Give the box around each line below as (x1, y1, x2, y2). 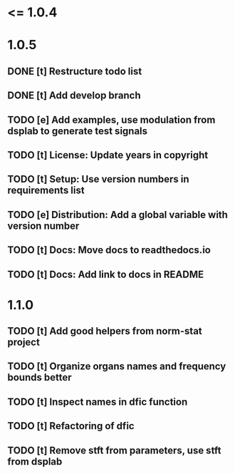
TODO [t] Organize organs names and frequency (7, 361, 226, 373)
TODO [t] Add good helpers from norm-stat (7, 325, 203, 337)
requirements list (7, 185, 85, 197)
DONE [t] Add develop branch (7, 90, 141, 102)
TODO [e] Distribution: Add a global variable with (7, 208, 228, 221)
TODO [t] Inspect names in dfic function (7, 396, 188, 408)
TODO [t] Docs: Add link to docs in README (7, 268, 204, 280)
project (7, 336, 41, 349)
